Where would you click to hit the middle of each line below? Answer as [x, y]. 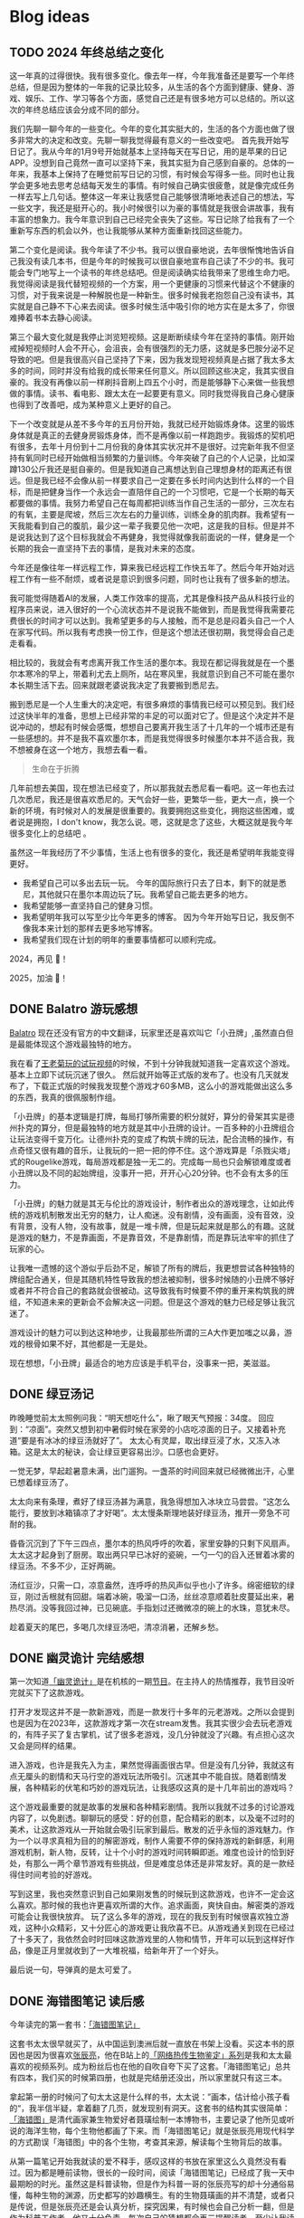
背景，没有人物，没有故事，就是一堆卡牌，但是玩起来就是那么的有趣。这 [152, 1226]
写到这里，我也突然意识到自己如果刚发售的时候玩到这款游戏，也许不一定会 [148, 1894]
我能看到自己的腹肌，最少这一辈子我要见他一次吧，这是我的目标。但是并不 [156, 526]
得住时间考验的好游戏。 [53, 1875]
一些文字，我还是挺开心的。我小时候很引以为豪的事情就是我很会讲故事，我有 [152, 208]
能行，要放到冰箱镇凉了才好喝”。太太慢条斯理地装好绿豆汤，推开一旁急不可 [150, 1512]
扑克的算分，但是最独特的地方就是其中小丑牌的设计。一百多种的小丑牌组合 [156, 1127]
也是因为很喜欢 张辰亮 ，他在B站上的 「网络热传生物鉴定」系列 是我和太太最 [154, 2055]
